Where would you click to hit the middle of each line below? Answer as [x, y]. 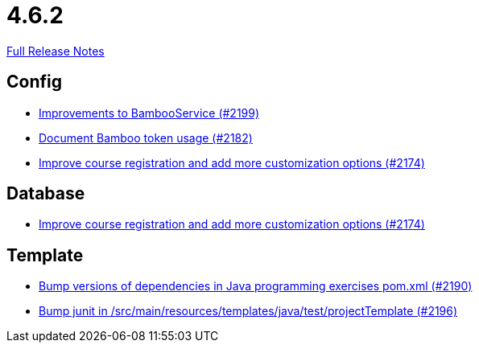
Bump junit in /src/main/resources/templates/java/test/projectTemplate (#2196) [248, 311]
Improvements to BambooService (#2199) [149, 113]
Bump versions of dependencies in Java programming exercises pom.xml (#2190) [256, 286]
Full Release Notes [56, 51]
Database [46, 194]
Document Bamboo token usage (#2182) [146, 138]
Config [34, 82]
